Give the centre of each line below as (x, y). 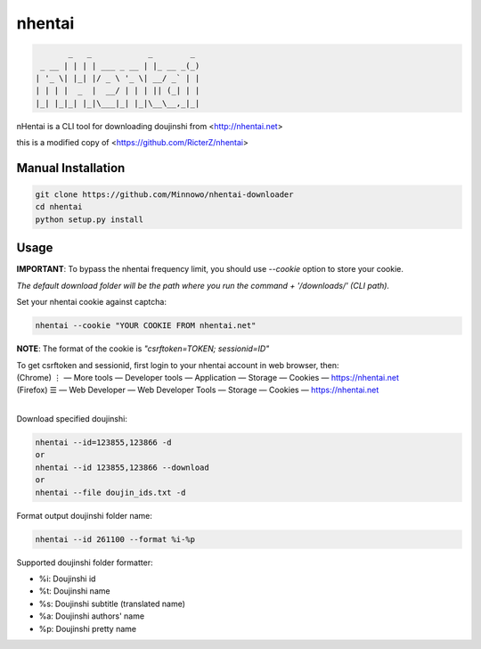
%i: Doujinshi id (67, 579)
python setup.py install (90, 219)
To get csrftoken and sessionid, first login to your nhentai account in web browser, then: (178, 365)
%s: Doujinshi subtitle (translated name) (112, 604)
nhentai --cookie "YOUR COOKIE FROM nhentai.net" (146, 326)
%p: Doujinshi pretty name (88, 628)
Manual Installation (71, 168)
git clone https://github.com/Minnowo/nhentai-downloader (164, 195)
